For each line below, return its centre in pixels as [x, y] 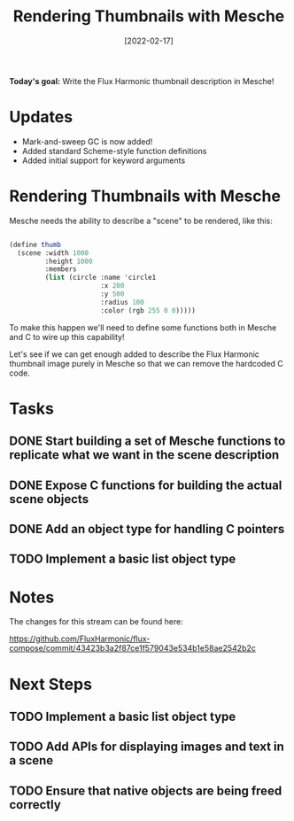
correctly [35, 805]
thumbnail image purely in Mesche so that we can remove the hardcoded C [146, 363]
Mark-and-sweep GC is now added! [87, 141]
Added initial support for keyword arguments [104, 160]
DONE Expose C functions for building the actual [146, 485]
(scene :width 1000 [53, 253]
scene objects [49, 499]
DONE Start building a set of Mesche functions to [147, 441]
